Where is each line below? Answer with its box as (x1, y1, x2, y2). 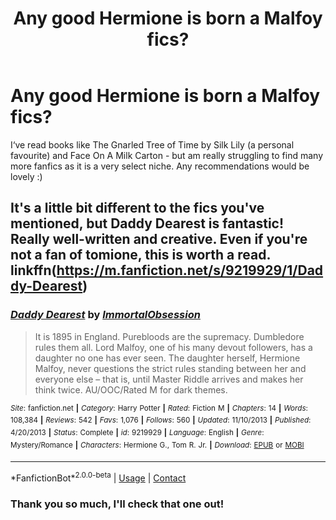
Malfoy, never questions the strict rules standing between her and (34, 362, 307, 374)
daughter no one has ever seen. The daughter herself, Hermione (34, 352, 301, 364)
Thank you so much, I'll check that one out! (10, 497, 225, 511)
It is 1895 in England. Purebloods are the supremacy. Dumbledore (34, 330, 305, 342)
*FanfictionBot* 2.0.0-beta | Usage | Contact (10, 470, 187, 484)
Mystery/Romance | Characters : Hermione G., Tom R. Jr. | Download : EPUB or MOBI (10, 440, 305, 450)
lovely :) (10, 170, 43, 182)
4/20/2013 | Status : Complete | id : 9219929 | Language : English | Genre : (10, 427, 265, 437)
